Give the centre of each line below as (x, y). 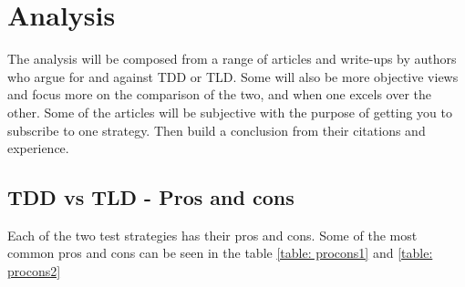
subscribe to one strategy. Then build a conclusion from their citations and (217, 130)
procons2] (34, 271)
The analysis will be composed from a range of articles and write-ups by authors (232, 59)
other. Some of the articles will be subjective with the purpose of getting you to (230, 112)
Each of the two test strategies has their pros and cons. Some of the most (212, 235)
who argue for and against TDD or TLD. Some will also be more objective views (233, 76)
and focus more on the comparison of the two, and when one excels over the (220, 94)
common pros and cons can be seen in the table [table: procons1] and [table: (220, 253)
